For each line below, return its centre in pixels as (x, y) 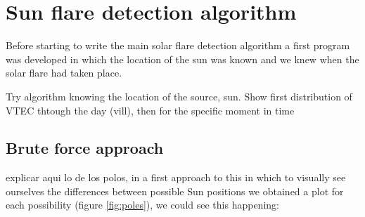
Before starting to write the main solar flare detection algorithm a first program (178, 45)
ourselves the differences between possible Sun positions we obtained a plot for (175, 191)
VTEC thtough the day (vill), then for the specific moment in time (150, 110)
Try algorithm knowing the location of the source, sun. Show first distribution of (179, 96)
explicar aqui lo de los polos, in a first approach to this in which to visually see (176, 177)
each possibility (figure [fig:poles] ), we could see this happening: (142, 205)
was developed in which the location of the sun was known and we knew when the (182, 59)
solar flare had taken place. (64, 73)
